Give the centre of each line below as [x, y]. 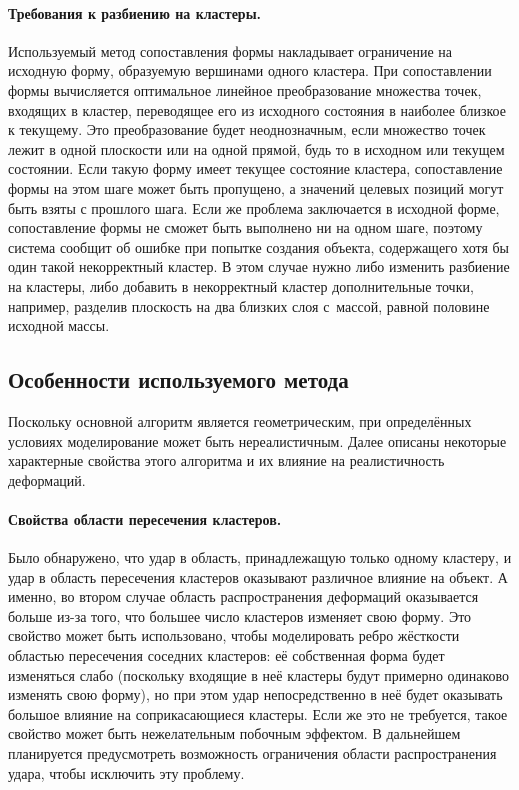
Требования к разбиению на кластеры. [135, 12]
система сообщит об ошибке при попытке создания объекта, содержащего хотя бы [259, 246]
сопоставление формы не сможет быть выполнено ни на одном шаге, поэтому [245, 227]
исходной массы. [59, 325]
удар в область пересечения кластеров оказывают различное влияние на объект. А [258, 576]
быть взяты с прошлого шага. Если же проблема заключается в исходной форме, [254, 207]
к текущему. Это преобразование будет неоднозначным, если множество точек [247, 129]
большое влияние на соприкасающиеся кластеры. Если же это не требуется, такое [258, 713]
